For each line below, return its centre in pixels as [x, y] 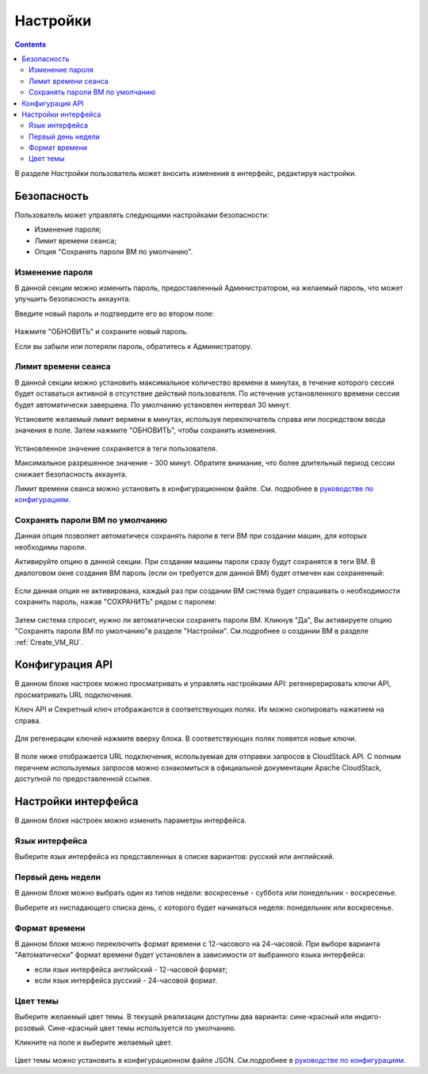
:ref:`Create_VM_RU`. [49, 642]
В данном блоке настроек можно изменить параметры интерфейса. [131, 820]
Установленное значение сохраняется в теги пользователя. [116, 448]
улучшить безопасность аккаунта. [73, 299]
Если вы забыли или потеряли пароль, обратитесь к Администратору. [134, 346]
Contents [31, 44]
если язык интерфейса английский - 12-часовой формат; [131, 969]
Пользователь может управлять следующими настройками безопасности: [142, 215]
